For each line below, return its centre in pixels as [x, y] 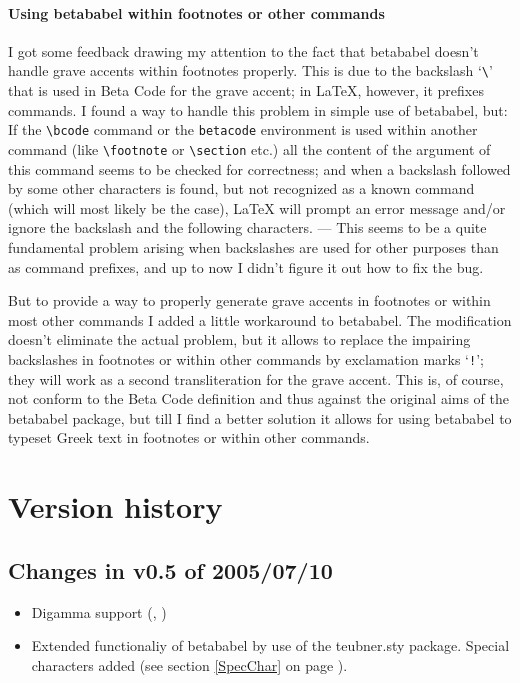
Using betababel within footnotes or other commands [196, 12]
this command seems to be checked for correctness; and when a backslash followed [259, 168]
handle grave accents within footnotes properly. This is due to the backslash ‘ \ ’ [250, 70]
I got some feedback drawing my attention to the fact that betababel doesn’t [243, 50]
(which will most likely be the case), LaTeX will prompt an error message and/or [257, 207]
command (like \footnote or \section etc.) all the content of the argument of [249, 148]
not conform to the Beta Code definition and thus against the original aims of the [259, 398]
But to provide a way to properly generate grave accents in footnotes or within [249, 300]
